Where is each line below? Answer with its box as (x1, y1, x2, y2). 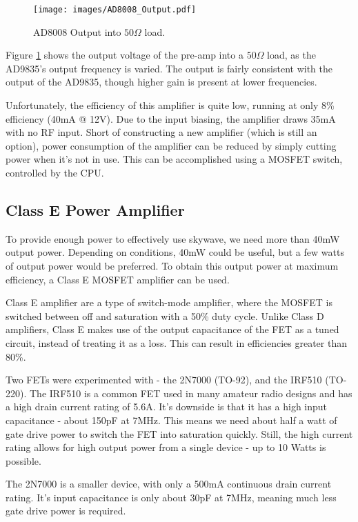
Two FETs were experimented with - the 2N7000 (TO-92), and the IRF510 (6, 372, 322, 387)
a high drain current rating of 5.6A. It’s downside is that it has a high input (6, 399, 328, 414)
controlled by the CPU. (6, 165, 104, 179)
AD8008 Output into (33, 24, 121, 39)
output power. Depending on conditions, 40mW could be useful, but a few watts (6, 245, 344, 259)
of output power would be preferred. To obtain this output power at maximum (6, 258, 339, 272)
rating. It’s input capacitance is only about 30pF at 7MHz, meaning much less (6, 490, 337, 504)
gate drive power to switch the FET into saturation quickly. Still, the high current (6, 426, 353, 441)
